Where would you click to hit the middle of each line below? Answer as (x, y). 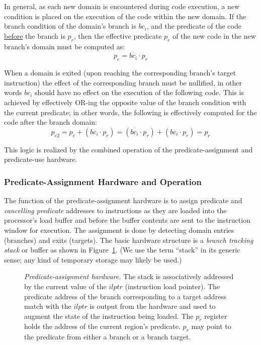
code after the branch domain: (51, 122)
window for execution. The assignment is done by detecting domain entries (119, 230)
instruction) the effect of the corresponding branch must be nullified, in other (123, 82)
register (216, 316)
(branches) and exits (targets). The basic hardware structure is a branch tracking (129, 240)
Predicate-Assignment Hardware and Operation (103, 181)
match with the (48, 306)
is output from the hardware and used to (153, 306)
